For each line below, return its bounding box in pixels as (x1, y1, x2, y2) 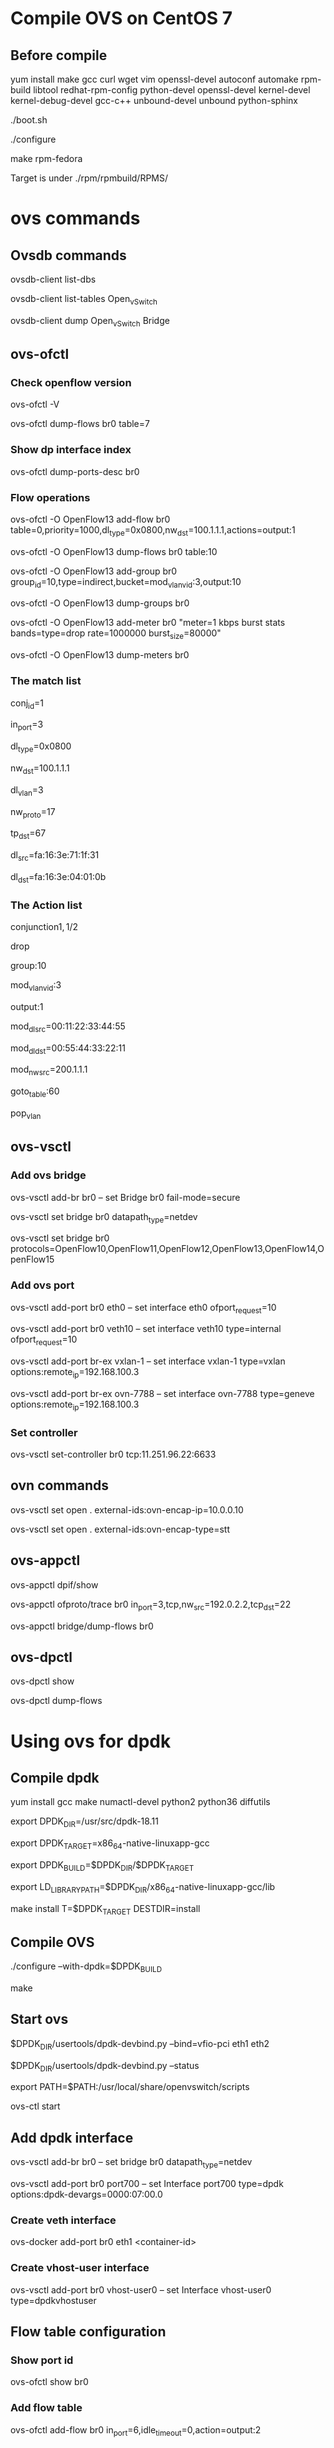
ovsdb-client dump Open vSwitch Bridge (10, 314, 170, 329)
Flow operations (10, 490, 91, 504)
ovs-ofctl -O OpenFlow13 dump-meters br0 (10, 649, 190, 661)
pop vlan (10, 1107, 42, 1121)
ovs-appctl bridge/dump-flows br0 (10, 1620, 154, 1632)
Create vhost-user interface (10, 2261, 150, 2275)
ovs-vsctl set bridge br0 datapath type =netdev (10, 1210, 198, 1225)
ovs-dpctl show (10, 1675, 75, 1687)
